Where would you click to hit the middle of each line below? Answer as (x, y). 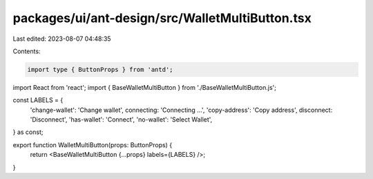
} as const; (28, 132)
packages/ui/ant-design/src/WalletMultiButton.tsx (162, 18)
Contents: (27, 51)
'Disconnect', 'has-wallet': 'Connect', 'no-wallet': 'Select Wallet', (121, 120)
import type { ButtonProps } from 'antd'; (100, 69)
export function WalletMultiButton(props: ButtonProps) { (93, 144)
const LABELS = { (38, 100)
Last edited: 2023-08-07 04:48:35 (62, 39)
